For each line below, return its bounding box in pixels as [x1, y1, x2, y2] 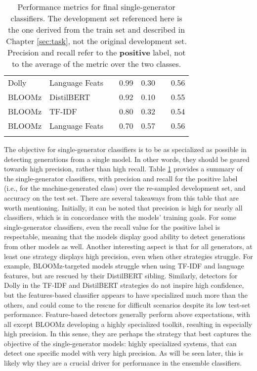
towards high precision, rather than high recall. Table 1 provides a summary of [4, 163, 243, 174]
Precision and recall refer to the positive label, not [7, 47, 186, 58]
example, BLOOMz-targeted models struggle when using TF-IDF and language [4, 261, 244, 271]
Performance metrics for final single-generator [17, 1, 175, 12]
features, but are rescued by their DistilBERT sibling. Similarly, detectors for [4, 270, 238, 280]
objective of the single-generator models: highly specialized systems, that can [4, 338, 237, 348]
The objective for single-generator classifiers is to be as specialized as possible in [4, 144, 247, 154]
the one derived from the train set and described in [8, 24, 185, 35]
